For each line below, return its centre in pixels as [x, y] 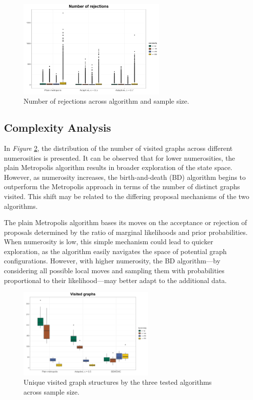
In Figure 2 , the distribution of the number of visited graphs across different [118, 148]
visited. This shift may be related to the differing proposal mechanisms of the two [127, 196]
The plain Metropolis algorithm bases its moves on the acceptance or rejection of [126, 222]
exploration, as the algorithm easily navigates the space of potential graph [115, 251]
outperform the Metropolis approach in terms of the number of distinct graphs [122, 186]
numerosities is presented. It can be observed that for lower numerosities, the [120, 157]
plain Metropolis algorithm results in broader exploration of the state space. [118, 167]
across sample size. [51, 391]
